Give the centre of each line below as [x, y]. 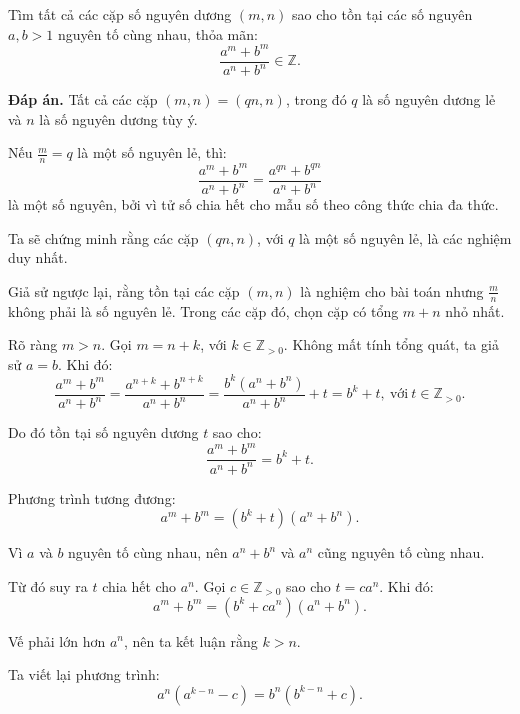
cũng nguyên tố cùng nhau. [401, 552]
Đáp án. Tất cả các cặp [83, 99]
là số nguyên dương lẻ [429, 99]
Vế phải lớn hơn [57, 640]
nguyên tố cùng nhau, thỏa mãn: [157, 33]
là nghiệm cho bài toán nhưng [392, 290]
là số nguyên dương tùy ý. [118, 118]
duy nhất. [38, 257]
